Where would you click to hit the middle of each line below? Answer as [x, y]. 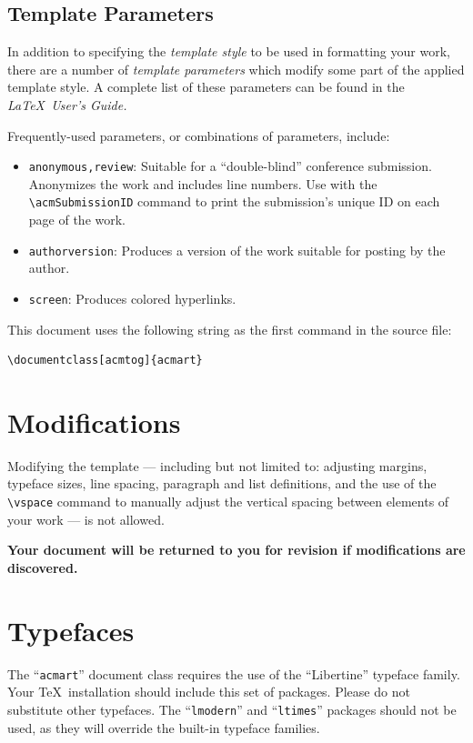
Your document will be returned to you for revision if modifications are [236, 550]
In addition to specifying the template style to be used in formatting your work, [229, 51]
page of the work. [77, 220]
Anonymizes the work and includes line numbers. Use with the [203, 183]
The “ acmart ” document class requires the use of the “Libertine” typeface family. [234, 673]
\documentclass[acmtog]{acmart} [105, 361]
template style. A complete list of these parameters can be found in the [206, 87]
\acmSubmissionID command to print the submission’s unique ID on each [234, 201]
